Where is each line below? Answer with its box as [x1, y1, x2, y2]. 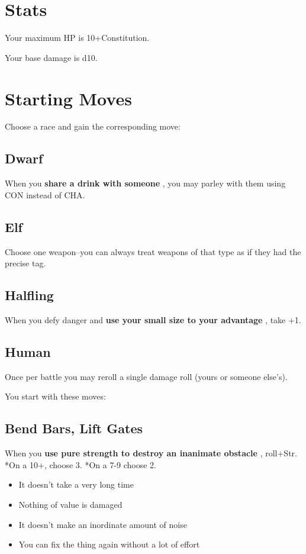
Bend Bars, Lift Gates [5, 419, 143, 437]
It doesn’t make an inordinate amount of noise [18, 518, 187, 530]
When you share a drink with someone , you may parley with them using [5, 177, 286, 189]
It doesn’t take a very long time [18, 478, 134, 491]
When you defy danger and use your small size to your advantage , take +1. [5, 314, 301, 326]
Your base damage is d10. [5, 51, 98, 63]
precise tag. [5, 257, 46, 269]
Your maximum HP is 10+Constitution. [5, 31, 150, 44]
